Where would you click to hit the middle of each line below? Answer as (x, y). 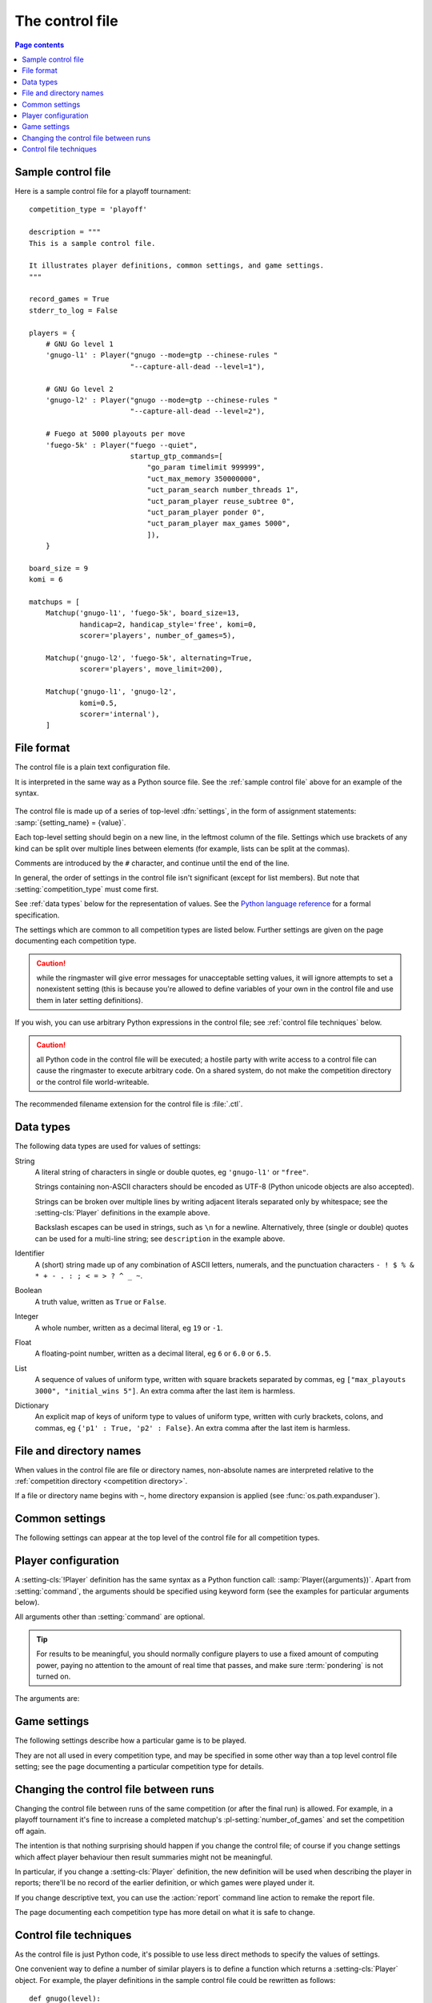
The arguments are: (47, 1699)
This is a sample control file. (92, 243)
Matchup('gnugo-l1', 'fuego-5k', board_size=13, (142, 613)
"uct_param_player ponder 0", (206, 512)
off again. (31, 1831)
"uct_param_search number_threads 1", (223, 490)
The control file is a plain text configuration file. (93, 767)
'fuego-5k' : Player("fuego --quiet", (122, 445)
